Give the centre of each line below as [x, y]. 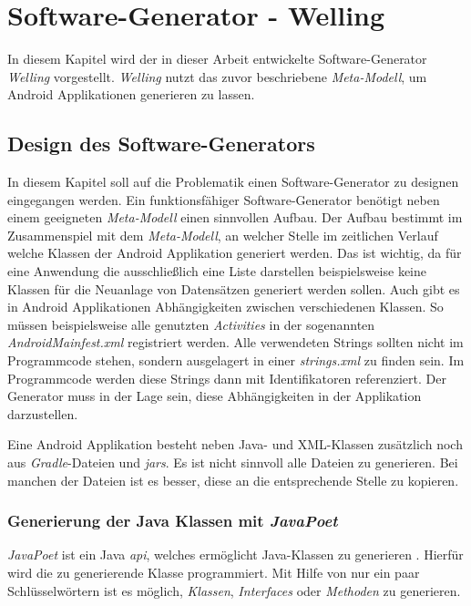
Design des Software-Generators [161, 144]
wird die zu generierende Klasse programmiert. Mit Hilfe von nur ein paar [214, 573]
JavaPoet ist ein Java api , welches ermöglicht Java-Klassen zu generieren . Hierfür [235, 555]
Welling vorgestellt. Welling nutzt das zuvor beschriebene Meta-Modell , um [217, 76]
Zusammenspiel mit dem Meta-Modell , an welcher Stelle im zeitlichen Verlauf [223, 235]
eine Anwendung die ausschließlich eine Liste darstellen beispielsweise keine [217, 271]
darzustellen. [43, 413]
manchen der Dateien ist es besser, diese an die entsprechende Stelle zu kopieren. [233, 480]
